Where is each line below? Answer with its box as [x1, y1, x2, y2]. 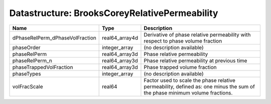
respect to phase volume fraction [144, 37, 222, 44]
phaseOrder [12, 44, 41, 51]
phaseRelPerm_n [12, 57, 53, 64]
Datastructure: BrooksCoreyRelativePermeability [9, 7, 218, 18]
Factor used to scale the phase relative [144, 76, 236, 83]
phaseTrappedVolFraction [12, 63, 73, 70]
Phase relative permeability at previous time [144, 57, 247, 64]
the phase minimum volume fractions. [144, 89, 233, 96]
